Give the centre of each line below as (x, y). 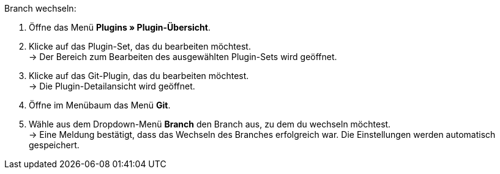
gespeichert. (54, 145)
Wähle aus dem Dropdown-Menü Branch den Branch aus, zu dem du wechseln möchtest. (210, 124)
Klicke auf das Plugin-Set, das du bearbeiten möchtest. (140, 46)
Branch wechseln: (40, 8)
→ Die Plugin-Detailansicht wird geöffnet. (112, 86)
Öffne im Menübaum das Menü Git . (100, 105)
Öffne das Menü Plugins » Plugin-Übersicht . (120, 27)
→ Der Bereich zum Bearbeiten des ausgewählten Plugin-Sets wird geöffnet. (183, 57)
